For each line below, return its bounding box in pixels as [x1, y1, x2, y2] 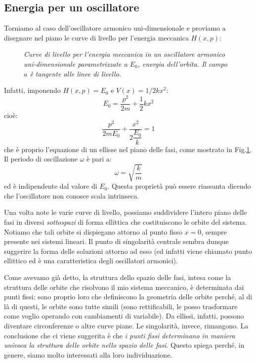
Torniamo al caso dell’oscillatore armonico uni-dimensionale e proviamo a [4, 23, 226, 33]
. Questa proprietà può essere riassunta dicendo [107, 181, 251, 191]
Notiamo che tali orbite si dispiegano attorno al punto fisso [4, 226, 182, 237]
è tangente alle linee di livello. [30, 68, 122, 79]
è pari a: [86, 154, 112, 164]
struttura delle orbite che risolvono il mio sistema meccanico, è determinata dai [4, 282, 244, 292]
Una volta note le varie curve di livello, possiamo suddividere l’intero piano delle [4, 207, 247, 217]
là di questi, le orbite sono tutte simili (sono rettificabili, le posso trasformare [4, 301, 238, 311]
